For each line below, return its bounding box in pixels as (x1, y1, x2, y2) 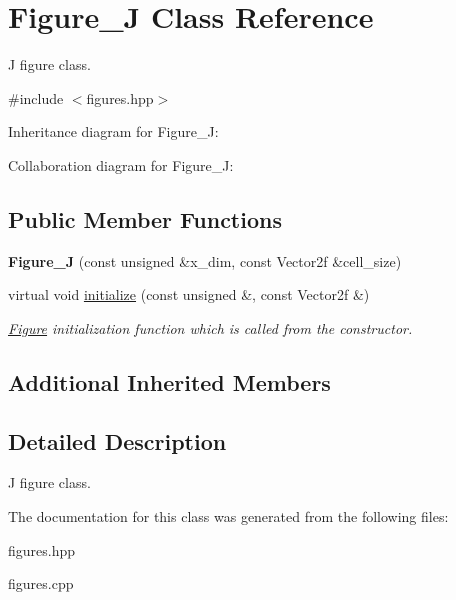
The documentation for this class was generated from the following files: (8, 506, 449, 527)
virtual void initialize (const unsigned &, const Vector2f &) (8, 284, 370, 305)
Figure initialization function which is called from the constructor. (8, 317, 413, 338)
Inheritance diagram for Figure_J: (8, 121, 219, 142)
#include (8, 87, 64, 108)
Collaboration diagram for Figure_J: (8, 154, 234, 175)
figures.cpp (8, 573, 74, 594)
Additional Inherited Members (8, 366, 331, 397)
